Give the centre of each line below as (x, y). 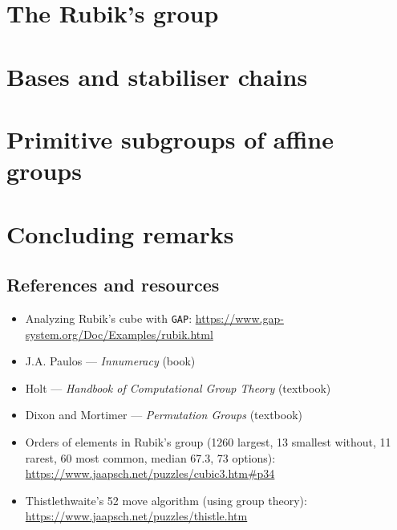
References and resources (113, 285)
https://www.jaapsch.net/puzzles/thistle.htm (136, 516)
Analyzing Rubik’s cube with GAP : (109, 318)
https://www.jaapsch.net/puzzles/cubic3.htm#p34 (150, 473)
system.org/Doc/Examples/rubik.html (119, 334)
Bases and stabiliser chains (157, 76)
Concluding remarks (120, 233)
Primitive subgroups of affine (170, 139)
